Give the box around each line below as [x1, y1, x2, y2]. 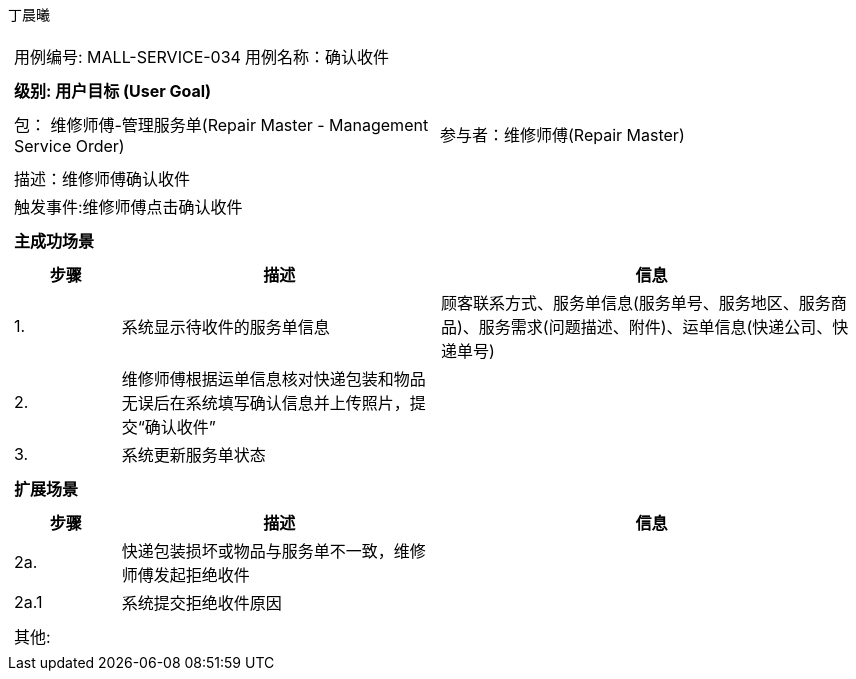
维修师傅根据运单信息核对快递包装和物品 [121, 369, 426, 389]
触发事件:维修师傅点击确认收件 [14, 197, 243, 217]
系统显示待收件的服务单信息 [121, 317, 330, 337]
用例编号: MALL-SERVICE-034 [14, 47, 241, 67]
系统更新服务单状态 [121, 445, 266, 465]
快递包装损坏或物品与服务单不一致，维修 [121, 541, 426, 561]
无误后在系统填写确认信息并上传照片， [121, 393, 410, 413]
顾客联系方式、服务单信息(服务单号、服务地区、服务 [441, 293, 831, 313]
